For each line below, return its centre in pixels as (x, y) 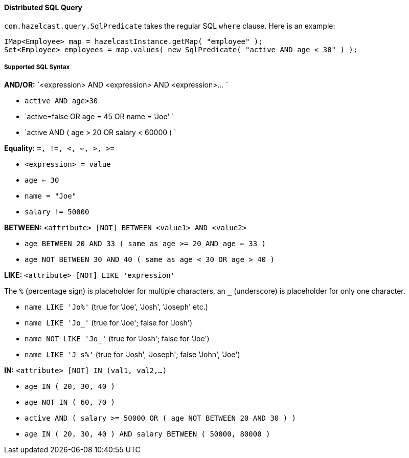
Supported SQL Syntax (37, 67)
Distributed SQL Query (43, 7)
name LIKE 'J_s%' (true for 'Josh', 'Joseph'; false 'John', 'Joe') (132, 355)
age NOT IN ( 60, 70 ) (70, 402)
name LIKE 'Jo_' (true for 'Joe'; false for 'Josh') (109, 323)
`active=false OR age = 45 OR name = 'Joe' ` (99, 117)
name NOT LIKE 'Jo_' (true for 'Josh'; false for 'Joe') (117, 339)
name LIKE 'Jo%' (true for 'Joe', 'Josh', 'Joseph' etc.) (116, 307)
